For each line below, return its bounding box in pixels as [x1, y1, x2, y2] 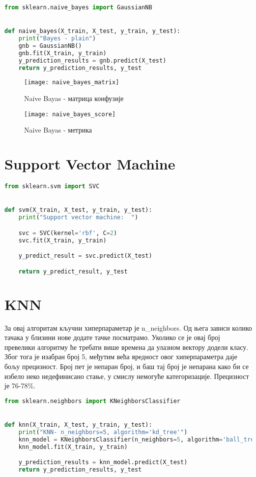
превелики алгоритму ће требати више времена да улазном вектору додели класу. [4, 341, 249, 352]
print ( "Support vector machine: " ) [18, 214, 139, 221]
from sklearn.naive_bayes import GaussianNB [4, 4, 152, 11]
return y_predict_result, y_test [18, 268, 128, 275]
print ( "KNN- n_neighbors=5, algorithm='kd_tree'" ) [18, 428, 188, 436]
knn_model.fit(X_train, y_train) [18, 443, 128, 450]
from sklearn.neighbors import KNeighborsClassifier [4, 397, 180, 405]
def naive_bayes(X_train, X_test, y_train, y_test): [4, 28, 180, 35]
